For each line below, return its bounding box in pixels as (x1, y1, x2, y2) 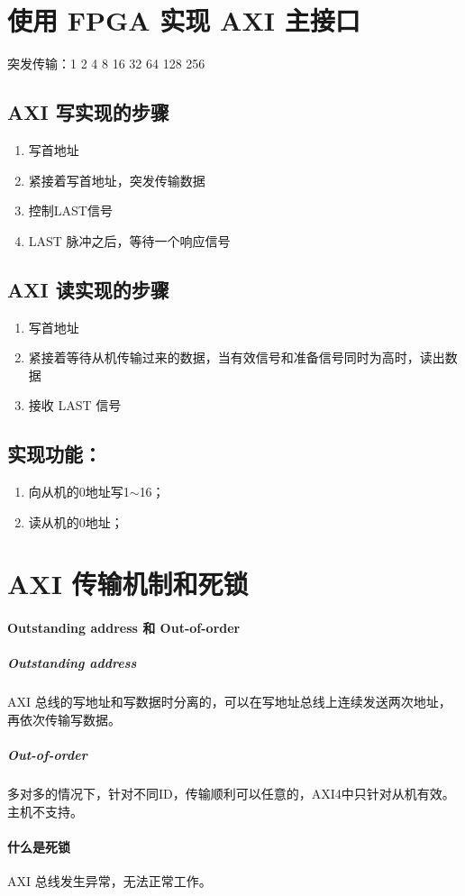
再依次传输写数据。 (7, 709, 121, 728)
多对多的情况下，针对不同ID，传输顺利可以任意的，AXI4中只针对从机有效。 (7, 784, 455, 803)
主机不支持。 (7, 801, 83, 820)
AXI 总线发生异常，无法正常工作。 (7, 872, 212, 891)
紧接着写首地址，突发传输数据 (28, 170, 205, 189)
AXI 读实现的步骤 (7, 275, 169, 303)
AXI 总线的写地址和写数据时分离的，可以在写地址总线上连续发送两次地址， (7, 692, 451, 711)
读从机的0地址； (28, 512, 123, 531)
